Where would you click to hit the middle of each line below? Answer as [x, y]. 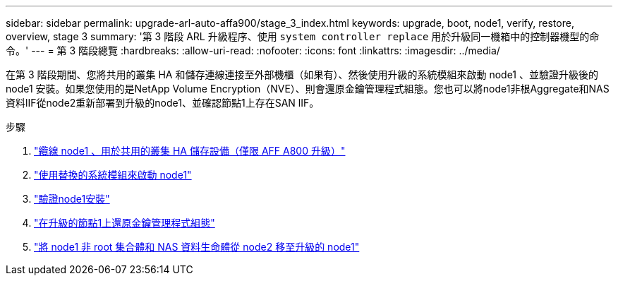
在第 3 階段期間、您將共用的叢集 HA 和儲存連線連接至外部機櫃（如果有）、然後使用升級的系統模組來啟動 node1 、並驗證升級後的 [302, 74]
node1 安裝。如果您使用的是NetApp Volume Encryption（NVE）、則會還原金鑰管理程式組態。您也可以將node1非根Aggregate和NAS [308, 89]
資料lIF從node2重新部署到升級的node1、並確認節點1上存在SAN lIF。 [163, 103]
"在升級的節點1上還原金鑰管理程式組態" [125, 223]
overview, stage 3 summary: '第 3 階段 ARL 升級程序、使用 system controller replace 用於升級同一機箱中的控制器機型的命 [303, 36]
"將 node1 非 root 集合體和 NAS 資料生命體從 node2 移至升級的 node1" [197, 247]
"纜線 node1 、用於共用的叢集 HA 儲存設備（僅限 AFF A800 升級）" [190, 151]
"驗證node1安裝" [72, 199]
